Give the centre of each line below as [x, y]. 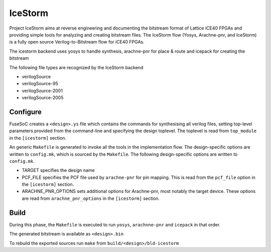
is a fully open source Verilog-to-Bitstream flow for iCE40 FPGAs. [77, 42]
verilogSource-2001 [42, 91]
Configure [26, 112]
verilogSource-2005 [43, 98]
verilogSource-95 [40, 84]
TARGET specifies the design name [58, 170]
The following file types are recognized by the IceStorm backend [76, 67]
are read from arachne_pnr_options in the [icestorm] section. [91, 198]
